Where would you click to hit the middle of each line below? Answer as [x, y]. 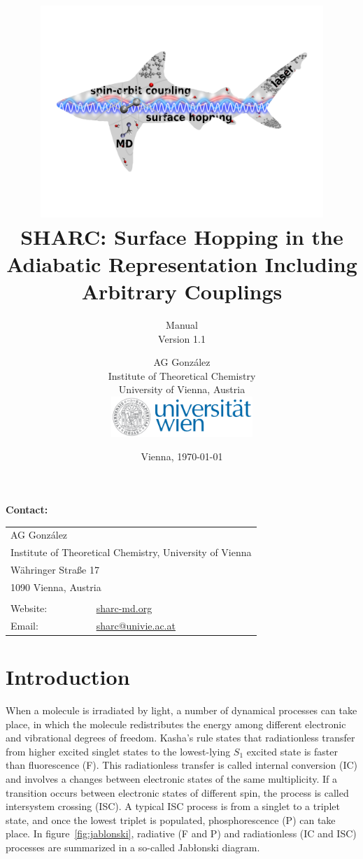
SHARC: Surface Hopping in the [182, 236]
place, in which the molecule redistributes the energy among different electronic [176, 724]
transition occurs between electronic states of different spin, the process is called [177, 792]
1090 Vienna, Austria [56, 587]
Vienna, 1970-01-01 [182, 456]
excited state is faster [292, 751]
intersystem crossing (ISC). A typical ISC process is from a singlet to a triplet [173, 806]
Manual [182, 325]
